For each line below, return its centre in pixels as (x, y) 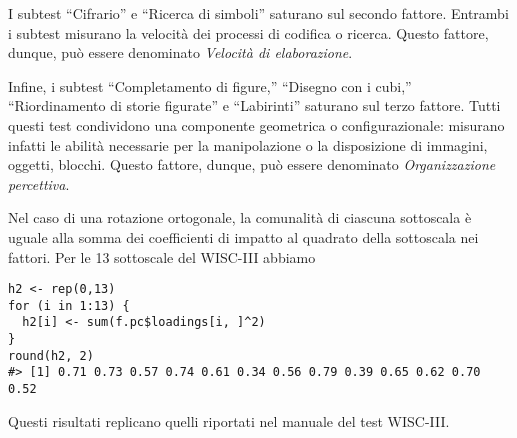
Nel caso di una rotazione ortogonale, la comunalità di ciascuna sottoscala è (240, 217)
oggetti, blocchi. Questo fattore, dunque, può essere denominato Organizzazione (252, 164)
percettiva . (39, 183)
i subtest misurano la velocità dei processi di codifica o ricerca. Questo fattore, (248, 32)
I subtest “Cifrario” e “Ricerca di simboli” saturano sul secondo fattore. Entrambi (258, 13)
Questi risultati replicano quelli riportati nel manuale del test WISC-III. (229, 420)
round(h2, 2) (51, 355)
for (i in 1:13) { (69, 305)
